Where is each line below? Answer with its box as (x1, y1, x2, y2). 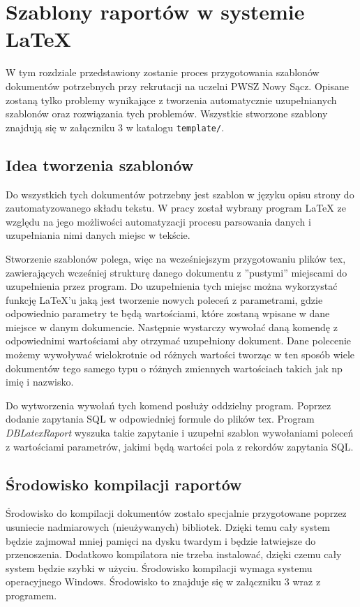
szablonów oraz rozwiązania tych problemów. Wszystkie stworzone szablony (6, 106, 328, 121)
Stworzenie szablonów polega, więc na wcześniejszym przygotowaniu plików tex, (6, 251, 346, 265)
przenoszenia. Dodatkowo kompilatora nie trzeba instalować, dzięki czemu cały (6, 547, 342, 562)
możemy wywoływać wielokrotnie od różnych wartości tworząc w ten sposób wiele (6, 347, 355, 362)
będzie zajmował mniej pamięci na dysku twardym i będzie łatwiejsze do (6, 533, 316, 548)
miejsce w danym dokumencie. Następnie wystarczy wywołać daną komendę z (6, 319, 338, 334)
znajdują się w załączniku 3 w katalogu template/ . (6, 119, 225, 134)
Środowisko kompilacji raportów (6, 473, 242, 495)
